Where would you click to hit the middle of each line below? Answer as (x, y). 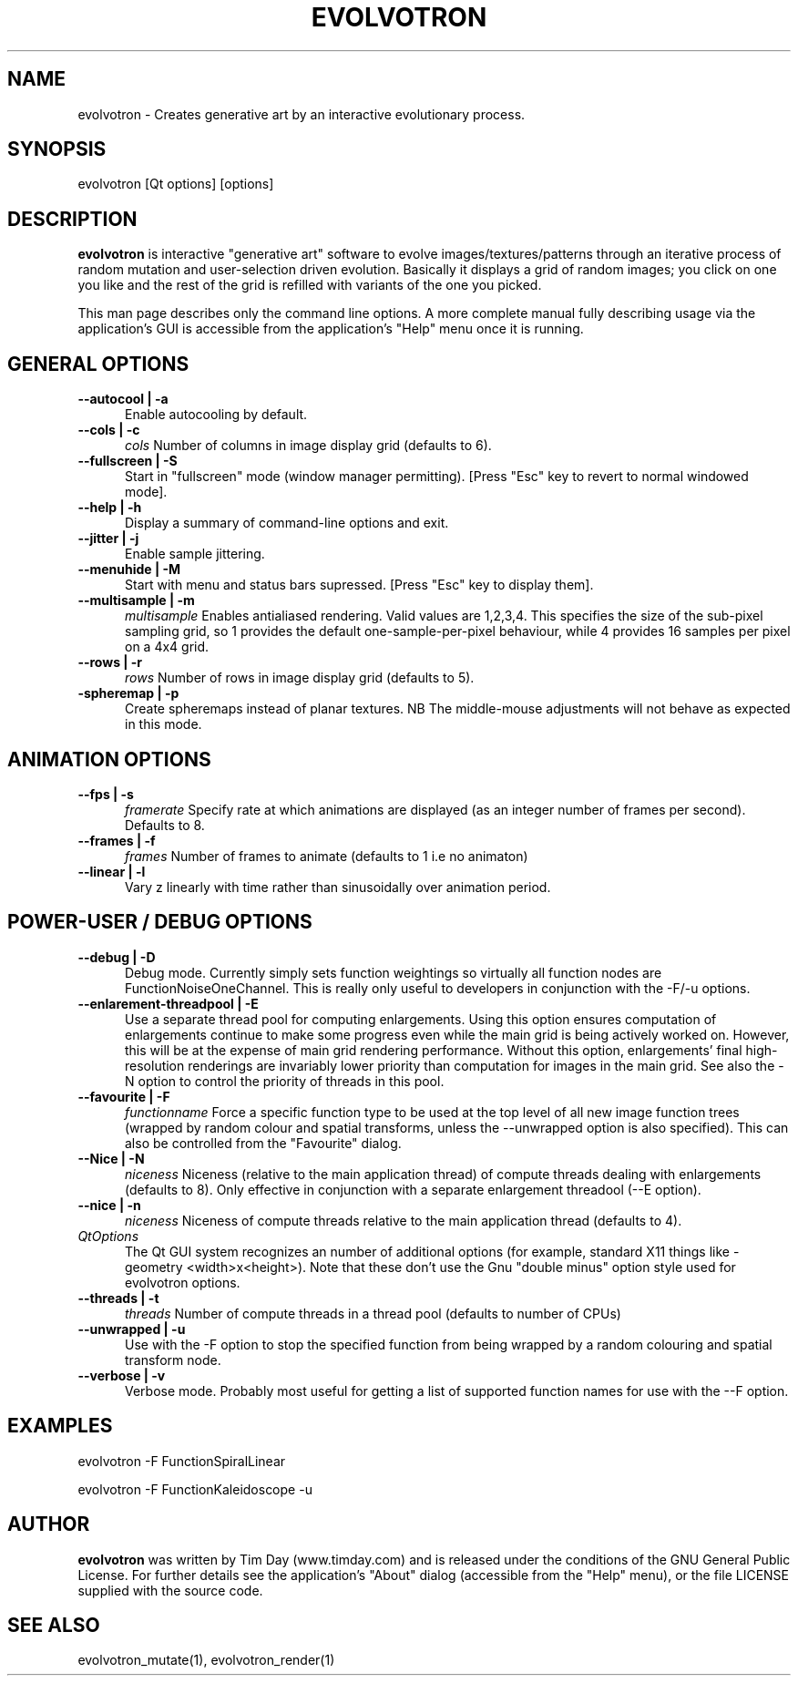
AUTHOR (49, 1524)
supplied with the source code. (170, 1590)
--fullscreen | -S (128, 461)
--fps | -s (106, 794)
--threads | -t (118, 1298)
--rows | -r (110, 662)
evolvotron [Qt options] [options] (176, 184)
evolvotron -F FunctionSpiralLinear (182, 1461)
